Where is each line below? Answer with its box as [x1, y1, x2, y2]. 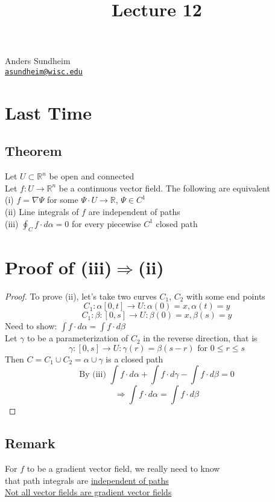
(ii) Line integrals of [5, 205, 79, 217]
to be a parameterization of [27, 332, 128, 344]
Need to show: [5, 320, 57, 332]
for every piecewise [72, 217, 141, 230]
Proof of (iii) [5, 254, 112, 279]
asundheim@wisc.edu [5, 67, 83, 76]
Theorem [5, 141, 62, 160]
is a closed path [106, 352, 163, 365]
